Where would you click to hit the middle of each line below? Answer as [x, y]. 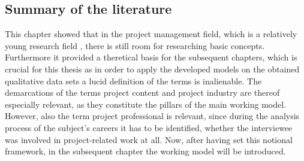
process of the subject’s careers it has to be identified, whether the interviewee [149, 127]
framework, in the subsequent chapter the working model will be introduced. [145, 151]
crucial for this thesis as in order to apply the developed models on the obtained [152, 69]
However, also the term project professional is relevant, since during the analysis [152, 116]
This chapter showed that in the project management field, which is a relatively [151, 34]
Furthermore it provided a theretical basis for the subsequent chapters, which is [151, 57]
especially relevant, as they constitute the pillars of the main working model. [146, 104]
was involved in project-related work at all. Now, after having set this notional [149, 139]
